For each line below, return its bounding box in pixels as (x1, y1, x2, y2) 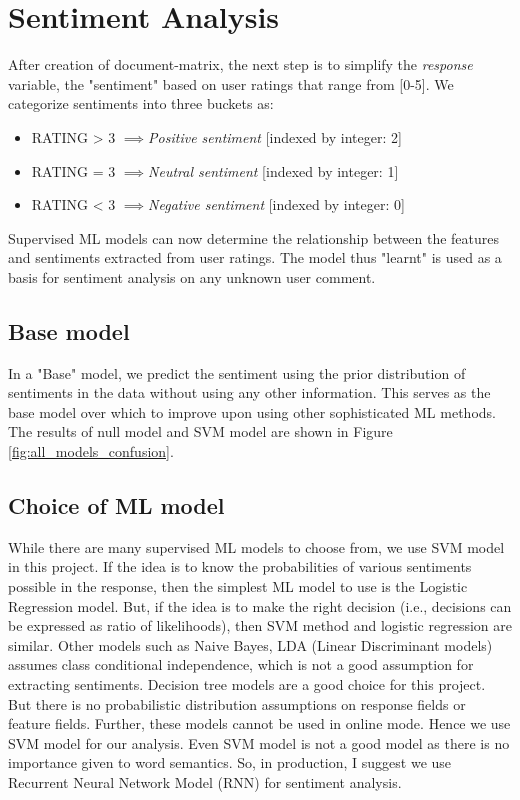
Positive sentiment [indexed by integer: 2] (148, 126, 402, 147)
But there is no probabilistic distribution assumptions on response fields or (8, 693, 466, 714)
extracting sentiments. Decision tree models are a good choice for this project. (8, 674, 486, 694)
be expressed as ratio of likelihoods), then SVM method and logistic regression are (8, 615, 512, 636)
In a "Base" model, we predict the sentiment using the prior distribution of (8, 362, 466, 383)
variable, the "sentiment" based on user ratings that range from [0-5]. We (8, 73, 454, 94)
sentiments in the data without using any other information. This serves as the (8, 382, 491, 403)
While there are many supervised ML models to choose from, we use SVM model (8, 536, 505, 557)
